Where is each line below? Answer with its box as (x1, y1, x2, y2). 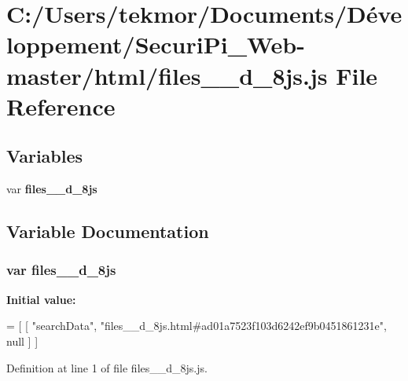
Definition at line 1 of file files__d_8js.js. (6, 359, 208, 376)
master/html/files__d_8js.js (6, 59, 328, 91)
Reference (6, 90, 116, 122)
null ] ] (6, 332, 39, 349)
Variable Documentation (6, 219, 209, 244)
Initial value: (6, 291, 76, 307)
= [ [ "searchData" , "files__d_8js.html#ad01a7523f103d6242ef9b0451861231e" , (6, 317, 387, 334)
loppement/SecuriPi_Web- (6, 28, 305, 60)
